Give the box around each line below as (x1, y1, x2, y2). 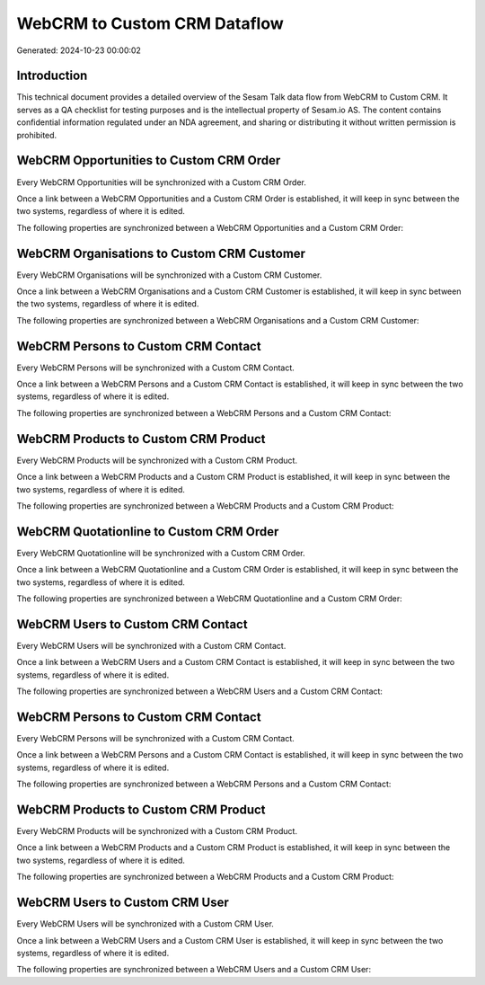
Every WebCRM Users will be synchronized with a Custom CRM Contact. (16, 640, 287, 651)
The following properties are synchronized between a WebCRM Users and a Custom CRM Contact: (16, 686, 384, 697)
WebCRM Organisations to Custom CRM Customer (16, 245, 305, 261)
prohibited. (16, 129, 57, 140)
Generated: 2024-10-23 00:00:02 (16, 45, 141, 56)
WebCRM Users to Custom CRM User (16, 895, 229, 910)
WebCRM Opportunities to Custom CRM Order (16, 153, 281, 168)
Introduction (16, 68, 88, 84)
